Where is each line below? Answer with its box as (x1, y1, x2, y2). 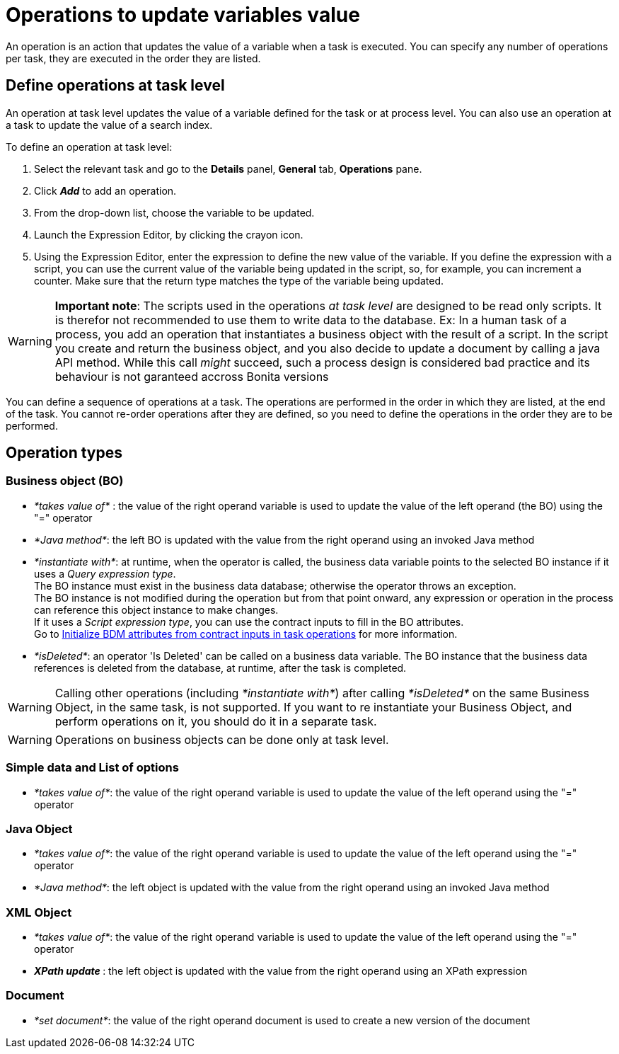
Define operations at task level (6, 76, 225, 95)
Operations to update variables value (6, 3, 360, 27)
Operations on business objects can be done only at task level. (54, 732, 389, 747)
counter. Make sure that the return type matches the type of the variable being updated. (34, 274, 444, 287)
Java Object (6, 821, 73, 836)
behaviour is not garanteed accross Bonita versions (54, 369, 329, 384)
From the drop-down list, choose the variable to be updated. (34, 206, 315, 219)
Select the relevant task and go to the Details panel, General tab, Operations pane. (34, 162, 422, 175)
